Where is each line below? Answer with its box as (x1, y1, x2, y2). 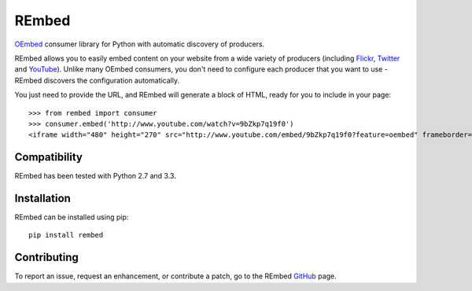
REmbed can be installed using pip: (14, 212, 129, 222)
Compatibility (14, 150, 83, 164)
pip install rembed (28, 230, 104, 240)
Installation (14, 192, 71, 204)
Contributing (14, 251, 79, 264)
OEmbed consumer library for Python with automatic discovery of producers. (14, 39, 265, 49)
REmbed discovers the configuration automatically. (14, 76, 180, 85)
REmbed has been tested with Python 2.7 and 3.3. (14, 171, 176, 181)
